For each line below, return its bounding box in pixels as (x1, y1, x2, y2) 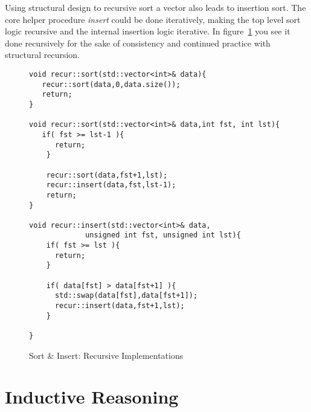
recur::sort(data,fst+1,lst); (46, 170, 168, 179)
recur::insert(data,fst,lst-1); (46, 181, 176, 190)
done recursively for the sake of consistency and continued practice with (5, 36, 271, 49)
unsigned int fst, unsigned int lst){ (85, 231, 241, 240)
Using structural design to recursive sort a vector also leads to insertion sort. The (5, 1, 306, 13)
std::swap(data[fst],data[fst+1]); (54, 291, 198, 300)
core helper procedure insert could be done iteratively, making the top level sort (5, 13, 301, 25)
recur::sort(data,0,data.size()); (42, 80, 181, 89)
